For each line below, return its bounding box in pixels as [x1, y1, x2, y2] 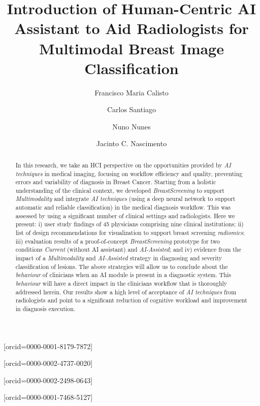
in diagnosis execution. [15, 304, 76, 313]
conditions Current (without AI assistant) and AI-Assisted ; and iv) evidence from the [15, 245, 241, 254]
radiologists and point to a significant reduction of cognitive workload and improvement [15, 296, 247, 304]
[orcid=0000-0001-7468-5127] [4, 392, 93, 402]
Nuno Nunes [112, 121, 151, 131]
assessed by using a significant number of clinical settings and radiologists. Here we [15, 211, 235, 220]
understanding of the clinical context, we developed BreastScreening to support [15, 186, 224, 194]
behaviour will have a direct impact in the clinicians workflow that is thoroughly [15, 279, 227, 288]
